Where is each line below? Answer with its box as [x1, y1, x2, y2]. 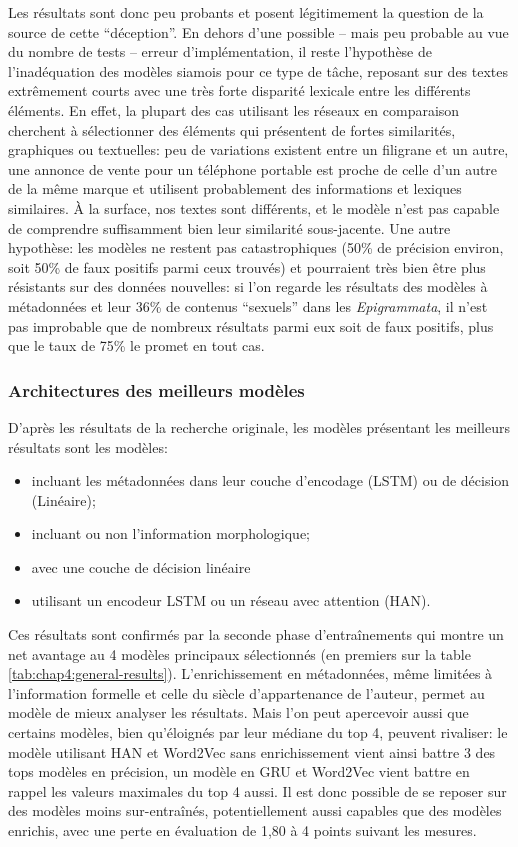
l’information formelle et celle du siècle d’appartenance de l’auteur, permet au [8, 682, 485, 703]
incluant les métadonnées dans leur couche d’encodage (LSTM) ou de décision [31, 470, 510, 491]
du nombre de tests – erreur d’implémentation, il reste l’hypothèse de [8, 41, 432, 62]
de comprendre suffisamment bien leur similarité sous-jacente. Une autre [8, 217, 451, 238]
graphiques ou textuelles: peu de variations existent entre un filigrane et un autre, [8, 139, 509, 160]
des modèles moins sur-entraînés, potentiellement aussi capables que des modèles [8, 800, 502, 821]
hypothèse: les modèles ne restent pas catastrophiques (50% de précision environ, [8, 237, 504, 258]
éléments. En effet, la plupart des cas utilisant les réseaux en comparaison [8, 99, 460, 120]
